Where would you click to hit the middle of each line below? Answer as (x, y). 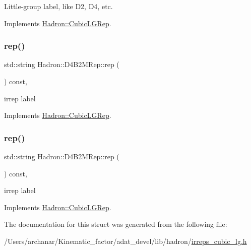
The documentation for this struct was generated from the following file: (116, 224)
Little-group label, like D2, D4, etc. (58, 6)
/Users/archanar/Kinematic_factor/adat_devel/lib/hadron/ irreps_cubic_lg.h (126, 241)
